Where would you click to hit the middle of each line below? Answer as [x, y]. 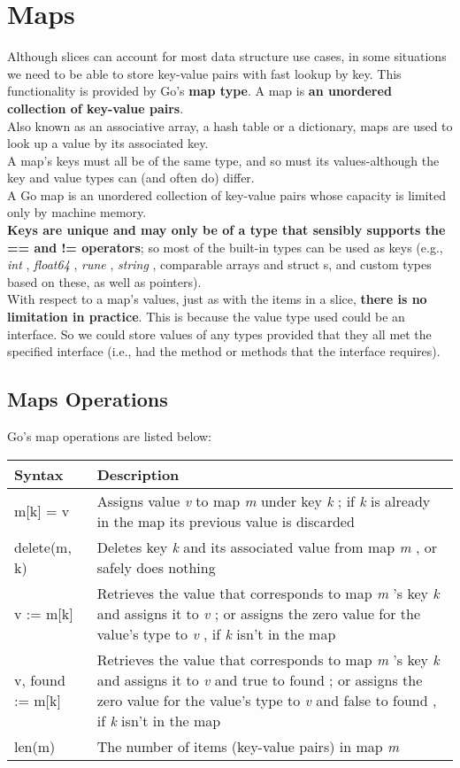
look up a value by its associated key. [108, 143]
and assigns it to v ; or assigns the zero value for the [259, 613]
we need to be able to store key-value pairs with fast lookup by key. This [204, 73]
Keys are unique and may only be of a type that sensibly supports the [226, 230]
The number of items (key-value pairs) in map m [248, 746]
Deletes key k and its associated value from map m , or [267, 547]
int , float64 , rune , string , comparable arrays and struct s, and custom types [219, 264]
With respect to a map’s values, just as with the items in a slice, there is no [217, 299]
